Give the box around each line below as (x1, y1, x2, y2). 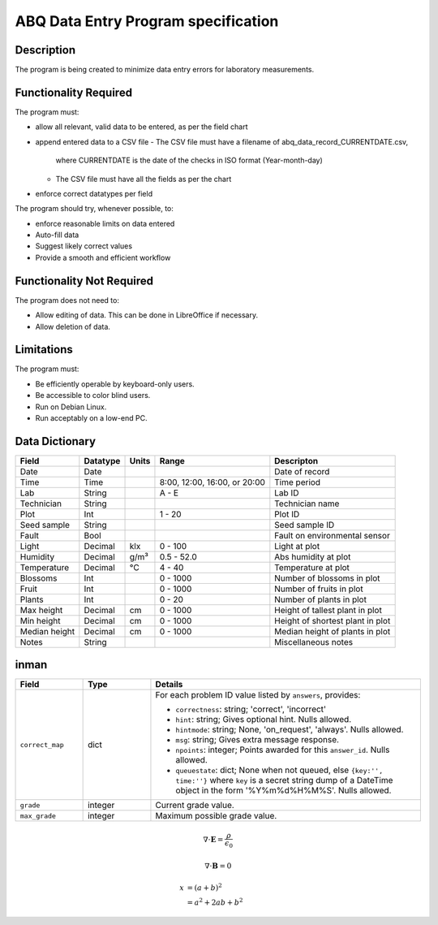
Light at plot (274, 540, 320, 551)
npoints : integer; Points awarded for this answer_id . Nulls (175, 744, 390, 755)
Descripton (274, 455, 319, 466)
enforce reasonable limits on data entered (35, 218, 175, 228)
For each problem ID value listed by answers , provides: (155, 689, 361, 701)
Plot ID (274, 508, 300, 520)
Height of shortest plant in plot (274, 615, 391, 626)
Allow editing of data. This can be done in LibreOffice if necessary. (35, 310, 259, 320)
